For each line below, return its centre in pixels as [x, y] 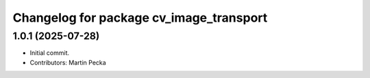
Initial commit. [50, 53]
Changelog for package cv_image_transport [140, 18]
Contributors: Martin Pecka [68, 62]
